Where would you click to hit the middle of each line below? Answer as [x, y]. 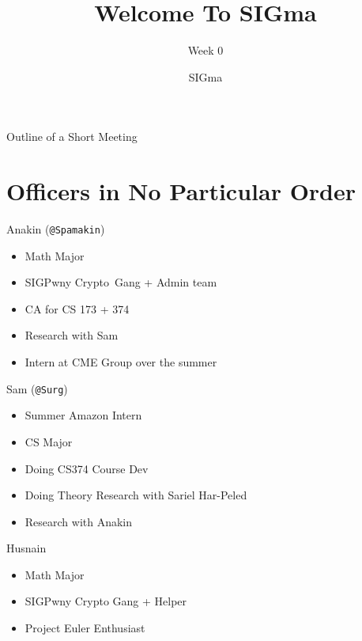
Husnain [26, 548]
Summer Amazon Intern [83, 415]
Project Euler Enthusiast [85, 628]
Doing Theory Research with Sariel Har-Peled [136, 495]
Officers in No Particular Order [181, 191]
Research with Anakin [79, 521]
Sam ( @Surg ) [37, 388]
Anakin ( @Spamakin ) [56, 229]
